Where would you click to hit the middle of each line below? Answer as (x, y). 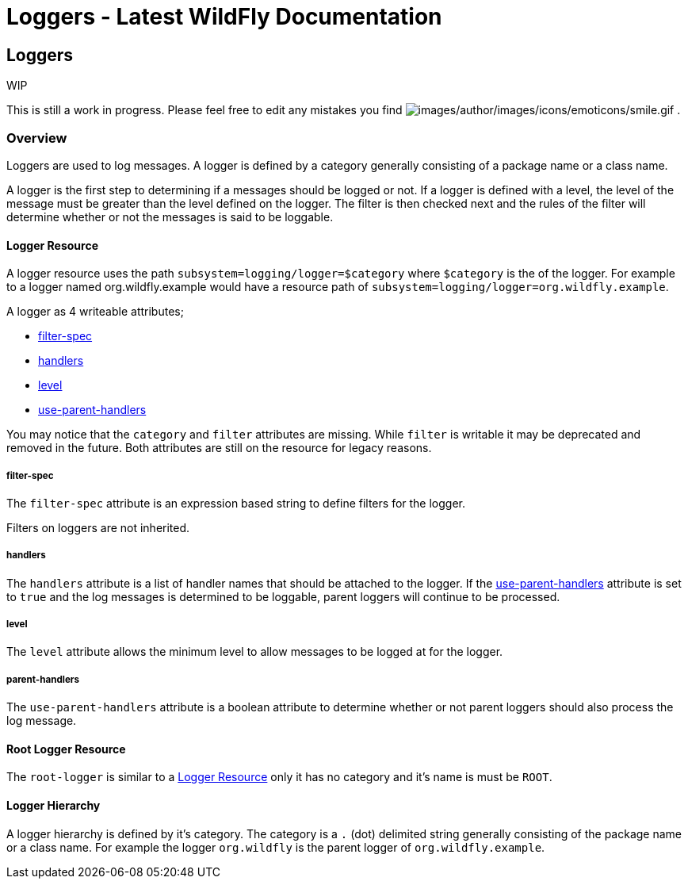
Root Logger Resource (66, 749)
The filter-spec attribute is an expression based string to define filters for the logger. (236, 503)
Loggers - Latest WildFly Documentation (224, 17)
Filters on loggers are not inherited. (98, 527)
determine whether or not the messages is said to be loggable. (170, 216)
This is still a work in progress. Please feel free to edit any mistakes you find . (344, 110)
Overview (37, 138)
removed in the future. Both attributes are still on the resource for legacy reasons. (219, 448)
